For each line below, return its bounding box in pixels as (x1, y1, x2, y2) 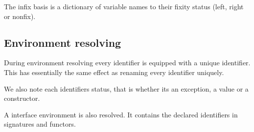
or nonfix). (4, 11, 36, 21)
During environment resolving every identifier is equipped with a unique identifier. (4, 57, 251, 68)
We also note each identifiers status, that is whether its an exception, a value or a (4, 83, 249, 94)
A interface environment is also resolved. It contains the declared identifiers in (4, 109, 238, 119)
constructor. (4, 93, 40, 103)
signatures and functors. (4, 119, 76, 129)
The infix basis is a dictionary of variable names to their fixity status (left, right (4, 1, 244, 11)
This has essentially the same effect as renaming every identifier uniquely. (4, 67, 224, 77)
